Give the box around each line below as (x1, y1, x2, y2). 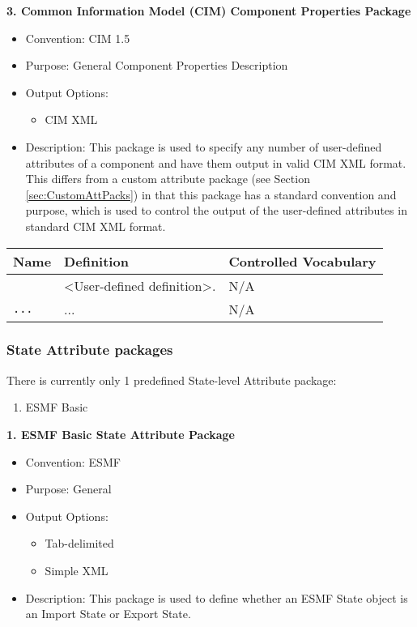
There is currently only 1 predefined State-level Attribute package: (6, 371, 337, 388)
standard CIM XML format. (25, 217, 166, 234)
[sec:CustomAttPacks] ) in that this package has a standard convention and (25, 186, 397, 203)
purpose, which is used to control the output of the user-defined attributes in (25, 202, 407, 219)
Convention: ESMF (25, 453, 121, 470)
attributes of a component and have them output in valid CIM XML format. (25, 154, 406, 171)
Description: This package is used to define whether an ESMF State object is (25, 589, 408, 606)
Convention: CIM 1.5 (25, 29, 130, 46)
